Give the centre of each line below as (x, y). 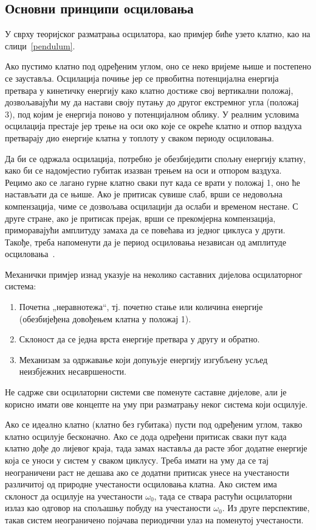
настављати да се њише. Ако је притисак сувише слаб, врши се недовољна (144, 194)
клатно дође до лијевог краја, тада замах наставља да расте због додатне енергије (156, 448)
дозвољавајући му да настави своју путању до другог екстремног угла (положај (152, 102)
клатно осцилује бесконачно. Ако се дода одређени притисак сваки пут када (146, 436)
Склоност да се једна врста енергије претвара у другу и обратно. (139, 339)
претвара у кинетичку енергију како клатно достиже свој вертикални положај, (149, 90)
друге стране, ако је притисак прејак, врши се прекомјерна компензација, (140, 218)
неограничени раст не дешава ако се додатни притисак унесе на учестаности (147, 472)
